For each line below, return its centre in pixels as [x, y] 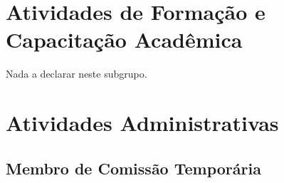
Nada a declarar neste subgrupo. [77, 74]
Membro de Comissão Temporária [133, 168]
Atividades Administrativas [142, 123]
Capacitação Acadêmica [124, 40]
